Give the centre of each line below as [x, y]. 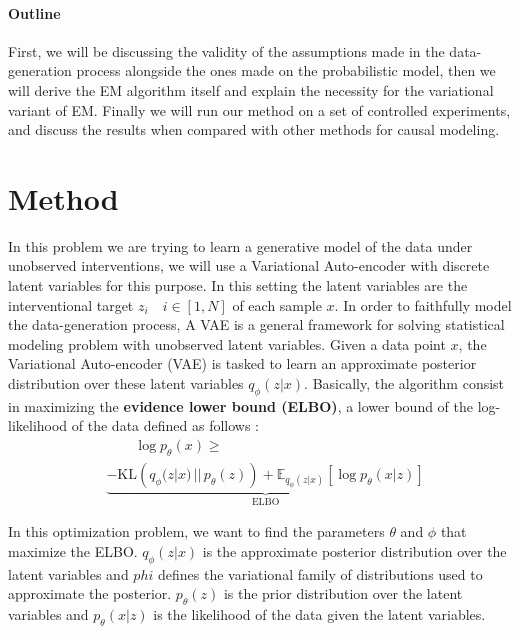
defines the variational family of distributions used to [320, 573]
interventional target [71, 304]
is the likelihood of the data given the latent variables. [319, 614]
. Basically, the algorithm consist [404, 383]
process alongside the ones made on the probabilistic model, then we [286, 70]
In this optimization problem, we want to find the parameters [196, 531]
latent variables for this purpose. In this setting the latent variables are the [238, 285]
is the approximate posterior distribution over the [354, 551]
